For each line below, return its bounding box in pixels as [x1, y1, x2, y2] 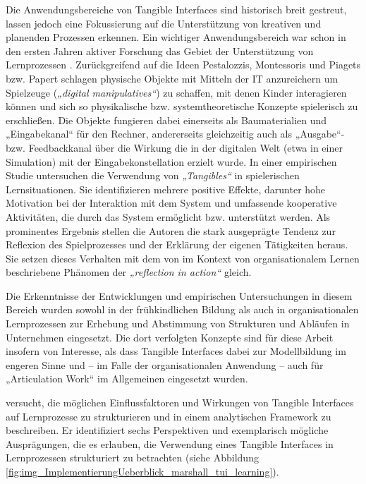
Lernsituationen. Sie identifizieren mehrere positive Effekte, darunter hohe [6, 181, 326, 196]
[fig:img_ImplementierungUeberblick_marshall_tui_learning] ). [6, 464, 279, 478]
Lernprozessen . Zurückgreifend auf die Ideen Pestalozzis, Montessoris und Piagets [6, 57, 361, 72]
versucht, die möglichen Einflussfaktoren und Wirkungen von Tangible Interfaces [6, 395, 354, 410]
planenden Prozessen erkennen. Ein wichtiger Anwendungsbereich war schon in [6, 30, 346, 44]
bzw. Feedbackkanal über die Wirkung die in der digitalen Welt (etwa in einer [6, 140, 343, 155]
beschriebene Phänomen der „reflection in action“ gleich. [6, 265, 252, 279]
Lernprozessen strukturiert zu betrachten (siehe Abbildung [6, 450, 259, 465]
